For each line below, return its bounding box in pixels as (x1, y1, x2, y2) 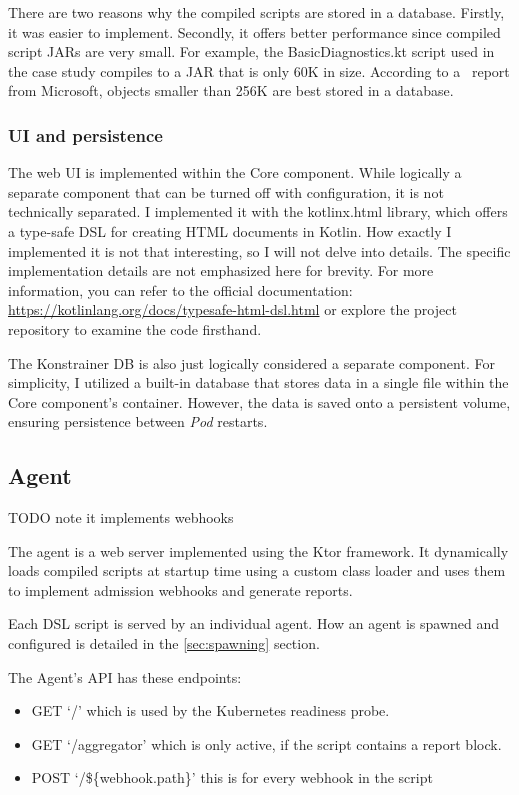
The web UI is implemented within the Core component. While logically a (8, 162, 462, 183)
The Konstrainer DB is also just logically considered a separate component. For (8, 352, 495, 373)
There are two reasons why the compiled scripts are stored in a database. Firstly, (8, 2, 505, 22)
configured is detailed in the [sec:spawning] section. (8, 633, 320, 654)
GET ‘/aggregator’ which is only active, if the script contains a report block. (31, 733, 502, 754)
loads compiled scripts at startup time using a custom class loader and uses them (8, 560, 506, 581)
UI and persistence (8, 122, 163, 147)
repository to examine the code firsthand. (8, 318, 262, 339)
